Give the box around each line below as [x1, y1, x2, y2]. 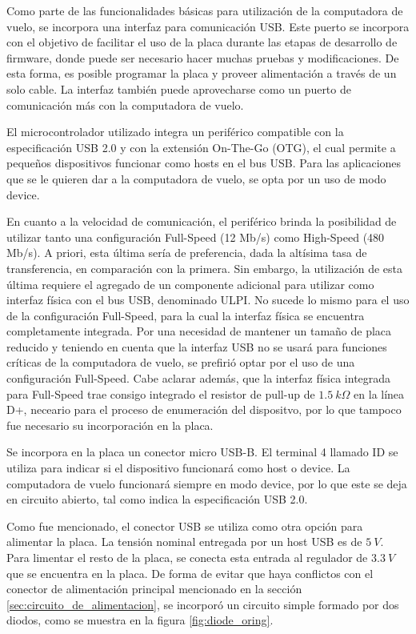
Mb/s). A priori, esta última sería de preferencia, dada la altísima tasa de [6, 244, 367, 261]
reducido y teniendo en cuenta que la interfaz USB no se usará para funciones [6, 338, 387, 355]
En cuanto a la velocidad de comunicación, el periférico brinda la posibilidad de [6, 213, 397, 230]
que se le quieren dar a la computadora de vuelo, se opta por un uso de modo [6, 170, 386, 187]
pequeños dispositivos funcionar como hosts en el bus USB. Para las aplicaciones [6, 154, 402, 171]
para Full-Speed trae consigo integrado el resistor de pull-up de [6, 385, 315, 402]
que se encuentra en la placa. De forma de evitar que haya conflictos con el [6, 564, 374, 581]
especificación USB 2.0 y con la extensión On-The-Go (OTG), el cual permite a [6, 138, 396, 155]
